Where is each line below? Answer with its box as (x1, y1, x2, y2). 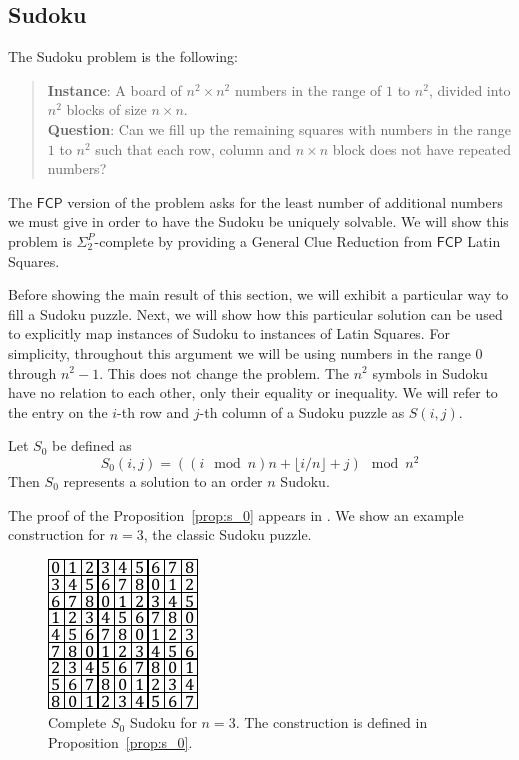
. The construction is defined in (235, 712, 428, 733)
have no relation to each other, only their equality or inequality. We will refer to (8, 382, 498, 403)
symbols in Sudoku (372, 362, 488, 383)
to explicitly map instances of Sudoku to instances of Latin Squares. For (8, 323, 450, 344)
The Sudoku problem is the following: (8, 46, 238, 67)
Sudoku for (129, 712, 197, 733)
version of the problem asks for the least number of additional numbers (67, 191, 503, 212)
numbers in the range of (234, 79, 382, 100)
